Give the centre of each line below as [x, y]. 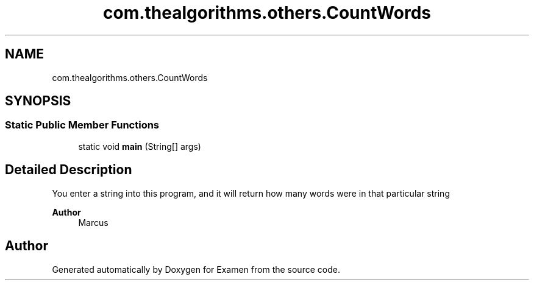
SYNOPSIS [38, 101]
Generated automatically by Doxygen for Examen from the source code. [196, 269]
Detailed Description [69, 170]
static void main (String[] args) [140, 146]
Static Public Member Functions [82, 125]
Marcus [93, 222]
